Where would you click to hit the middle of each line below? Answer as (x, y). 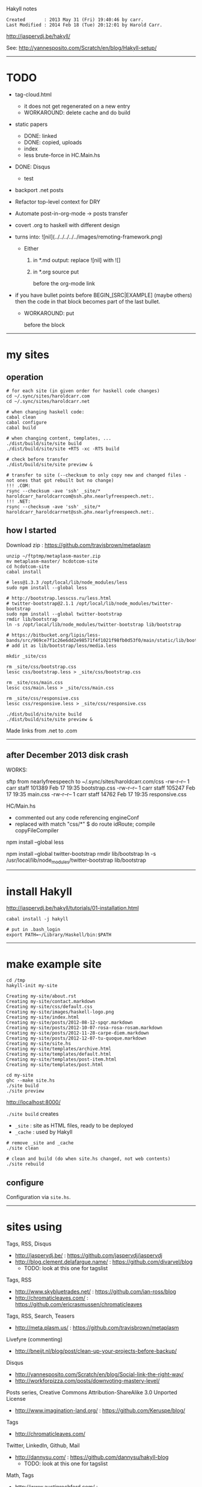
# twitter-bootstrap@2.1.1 (40, 603)
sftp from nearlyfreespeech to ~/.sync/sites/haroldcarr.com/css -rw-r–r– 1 (98, 781)
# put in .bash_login (33, 930)
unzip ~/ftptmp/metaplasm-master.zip (54, 556)
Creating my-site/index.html (43, 1017)
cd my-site (20, 1075)
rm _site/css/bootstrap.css (41, 667)
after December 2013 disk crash (67, 755)
